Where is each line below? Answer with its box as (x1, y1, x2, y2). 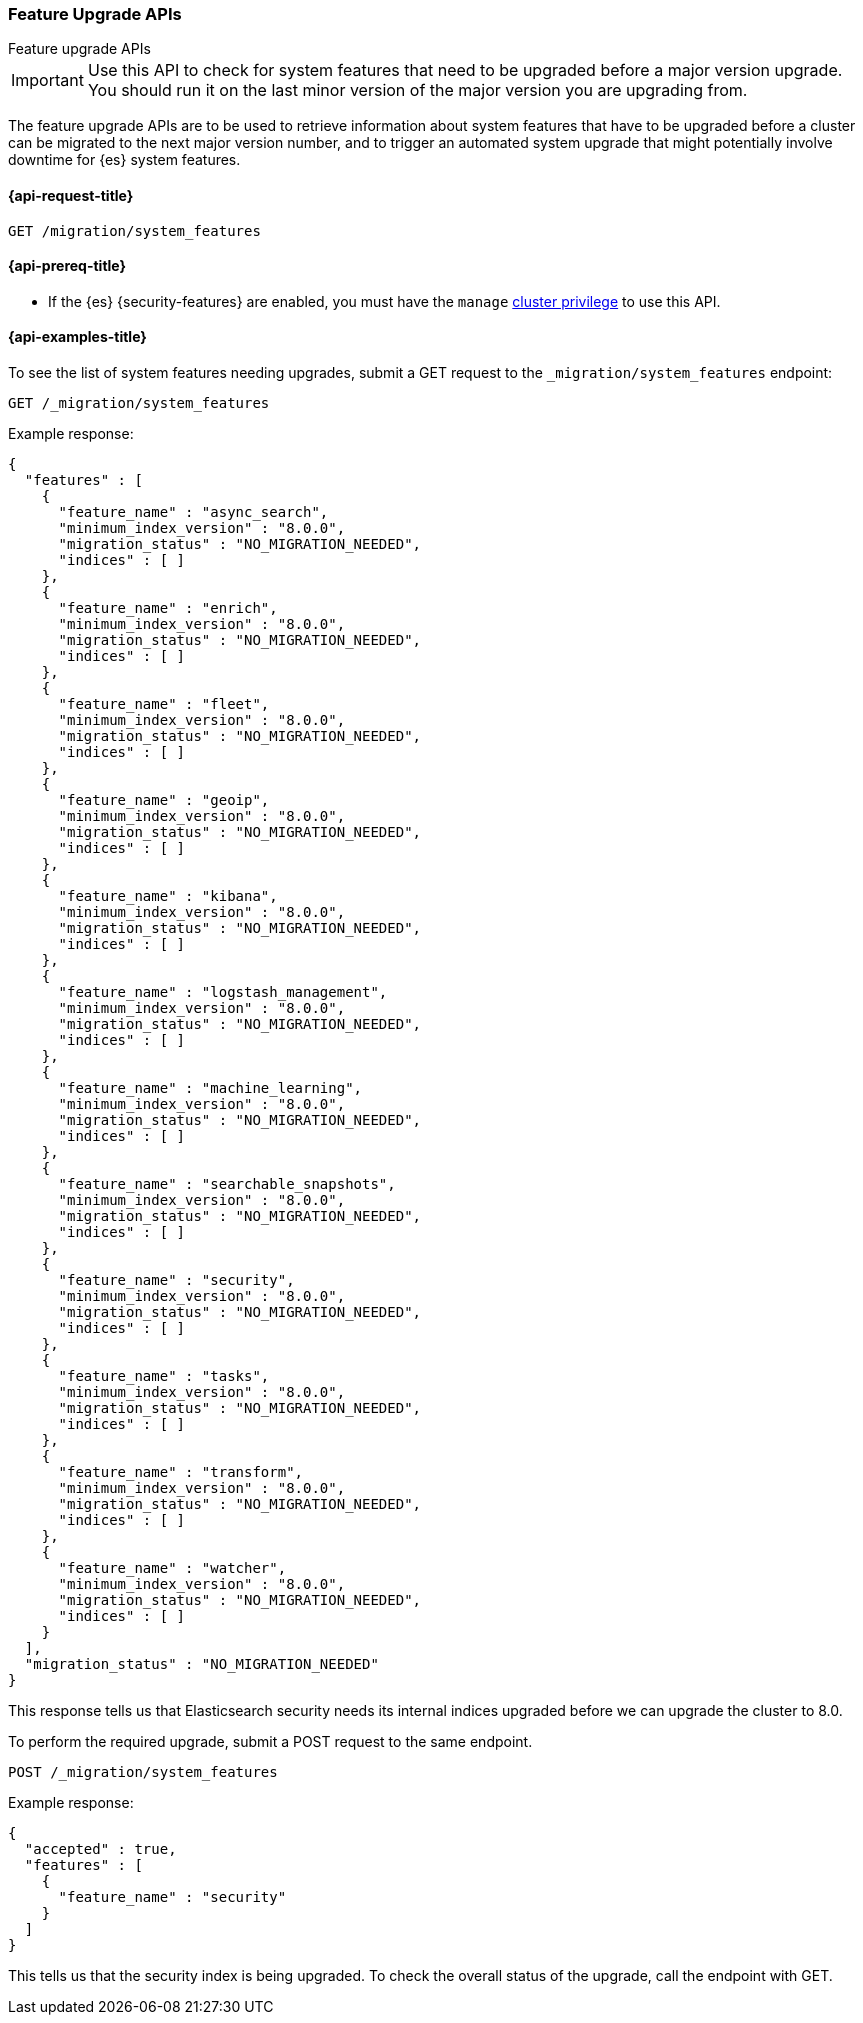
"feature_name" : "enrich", (58, 600, 278, 617)
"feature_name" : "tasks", (58, 1368, 270, 1385)
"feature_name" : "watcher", (58, 1560, 287, 1577)
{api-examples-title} (8, 328, 147, 346)
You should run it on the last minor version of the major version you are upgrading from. (87, 80, 748, 101)
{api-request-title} (8, 186, 134, 204)
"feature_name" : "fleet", (58, 696, 270, 713)
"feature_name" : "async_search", (58, 504, 329, 521)
